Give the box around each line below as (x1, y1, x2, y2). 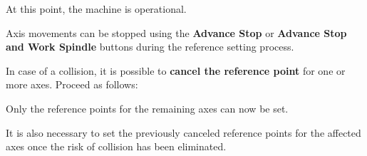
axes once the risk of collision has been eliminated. (6, 139, 227, 154)
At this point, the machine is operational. (6, 1, 187, 16)
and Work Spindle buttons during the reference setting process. (6, 39, 294, 54)
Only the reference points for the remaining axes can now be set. (6, 100, 289, 115)
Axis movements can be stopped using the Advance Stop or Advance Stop (6, 25, 347, 40)
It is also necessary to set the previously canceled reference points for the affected (6, 125, 361, 140)
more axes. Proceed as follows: (6, 77, 138, 92)
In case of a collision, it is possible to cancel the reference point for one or (6, 63, 346, 78)
